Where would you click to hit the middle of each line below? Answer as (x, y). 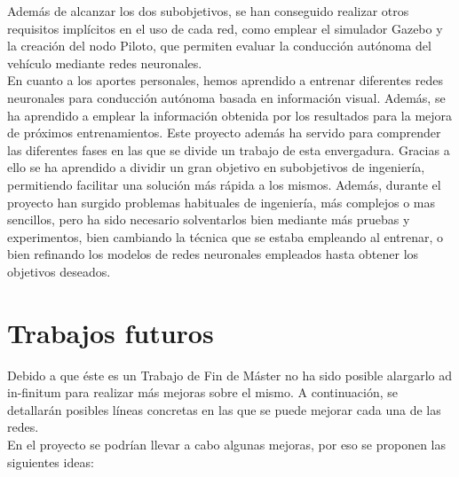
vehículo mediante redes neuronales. (105, 63)
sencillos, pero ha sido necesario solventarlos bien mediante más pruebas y (209, 219)
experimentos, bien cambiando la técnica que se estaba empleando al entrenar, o (226, 236)
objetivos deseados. (59, 271)
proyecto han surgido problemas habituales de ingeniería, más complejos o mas (222, 202)
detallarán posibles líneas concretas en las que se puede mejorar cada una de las (224, 409)
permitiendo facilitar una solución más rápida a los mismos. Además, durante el (224, 184)
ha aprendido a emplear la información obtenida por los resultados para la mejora (230, 115)
